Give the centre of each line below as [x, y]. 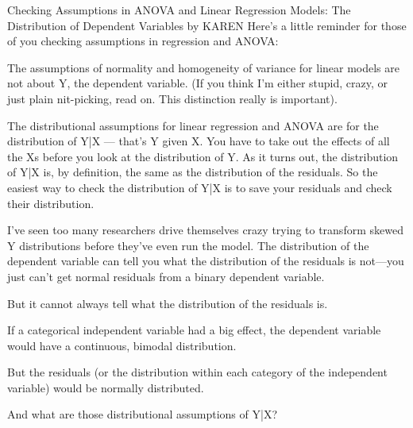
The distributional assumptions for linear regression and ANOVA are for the [193, 125]
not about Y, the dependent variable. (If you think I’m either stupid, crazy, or [198, 83]
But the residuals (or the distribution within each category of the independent [197, 372]
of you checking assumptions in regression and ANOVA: [143, 41]
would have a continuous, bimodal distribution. [122, 345]
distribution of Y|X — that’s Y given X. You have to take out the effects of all [199, 141]
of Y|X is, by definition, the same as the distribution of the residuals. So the [193, 172]
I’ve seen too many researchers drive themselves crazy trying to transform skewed [205, 230]
